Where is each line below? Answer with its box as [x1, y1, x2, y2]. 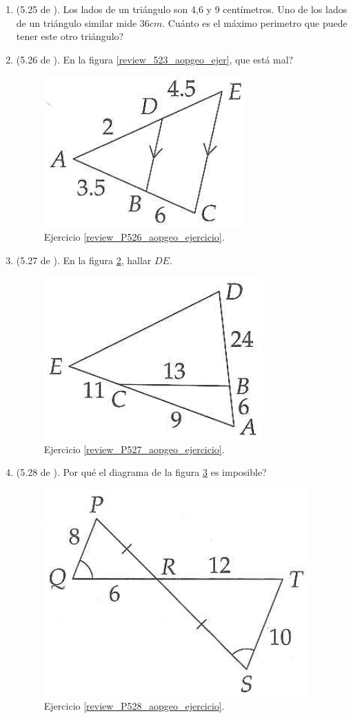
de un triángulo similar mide [16, 15, 137, 30]
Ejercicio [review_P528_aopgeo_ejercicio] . [43, 698, 225, 712]
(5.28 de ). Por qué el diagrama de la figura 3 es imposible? [16, 465, 267, 479]
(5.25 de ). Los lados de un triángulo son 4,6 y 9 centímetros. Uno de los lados [16, 2, 347, 16]
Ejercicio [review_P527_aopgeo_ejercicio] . [43, 441, 225, 456]
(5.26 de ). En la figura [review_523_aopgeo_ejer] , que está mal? [16, 52, 294, 66]
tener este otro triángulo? [16, 29, 124, 43]
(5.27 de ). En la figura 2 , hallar [16, 252, 152, 267]
